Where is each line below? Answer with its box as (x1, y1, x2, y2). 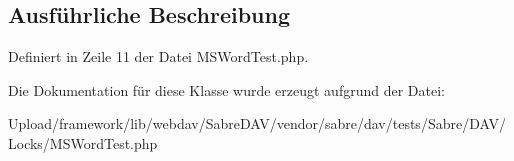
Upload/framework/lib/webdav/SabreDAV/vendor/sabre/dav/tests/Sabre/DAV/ (8, 113, 506, 134)
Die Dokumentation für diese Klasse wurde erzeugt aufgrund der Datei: (8, 79, 445, 100)
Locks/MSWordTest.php (8, 132, 158, 153)
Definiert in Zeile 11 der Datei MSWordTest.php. (8, 46, 309, 67)
